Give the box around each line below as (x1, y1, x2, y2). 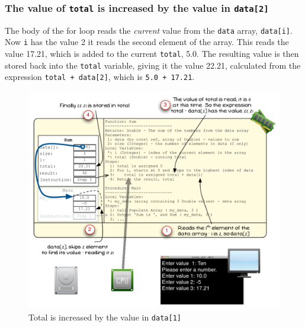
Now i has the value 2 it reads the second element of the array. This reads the (5, 36, 289, 48)
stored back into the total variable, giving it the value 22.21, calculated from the (5, 59, 301, 71)
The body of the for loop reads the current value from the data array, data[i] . (5, 24, 293, 36)
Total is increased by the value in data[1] (28, 310, 181, 323)
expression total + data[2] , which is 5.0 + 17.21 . (5, 70, 195, 83)
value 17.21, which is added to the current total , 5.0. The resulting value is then (5, 47, 299, 60)
